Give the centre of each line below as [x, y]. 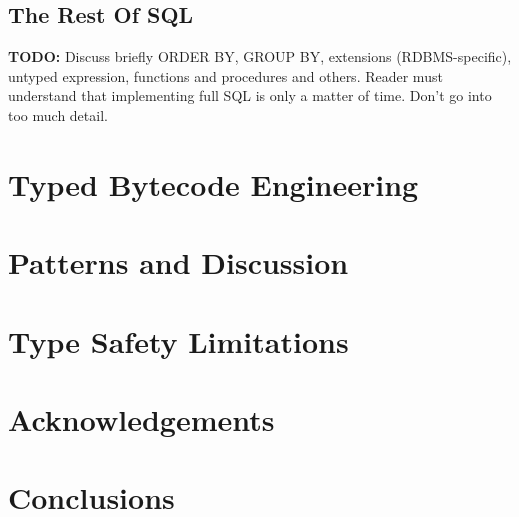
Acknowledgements [141, 418]
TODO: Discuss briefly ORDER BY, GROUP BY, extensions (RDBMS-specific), [260, 56]
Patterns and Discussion [178, 262]
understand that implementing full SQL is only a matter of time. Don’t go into [250, 95]
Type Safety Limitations [178, 340]
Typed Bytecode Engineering [213, 183]
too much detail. [58, 114]
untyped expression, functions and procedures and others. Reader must [225, 75]
